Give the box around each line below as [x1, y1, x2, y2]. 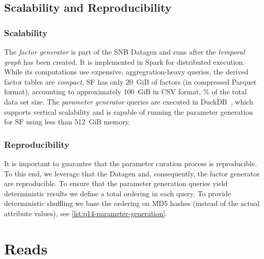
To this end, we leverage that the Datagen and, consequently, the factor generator [4, 168, 260, 178]
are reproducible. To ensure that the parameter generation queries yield [4, 178, 228, 189]
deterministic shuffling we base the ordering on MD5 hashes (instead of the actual [4, 198, 260, 209]
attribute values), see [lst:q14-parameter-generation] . [4, 208, 168, 218]
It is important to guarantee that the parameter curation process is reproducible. [4, 158, 257, 168]
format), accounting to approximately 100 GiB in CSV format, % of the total [4, 86, 247, 97]
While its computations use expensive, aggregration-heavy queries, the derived [4, 66, 249, 77]
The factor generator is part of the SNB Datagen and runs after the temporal [4, 46, 245, 57]
